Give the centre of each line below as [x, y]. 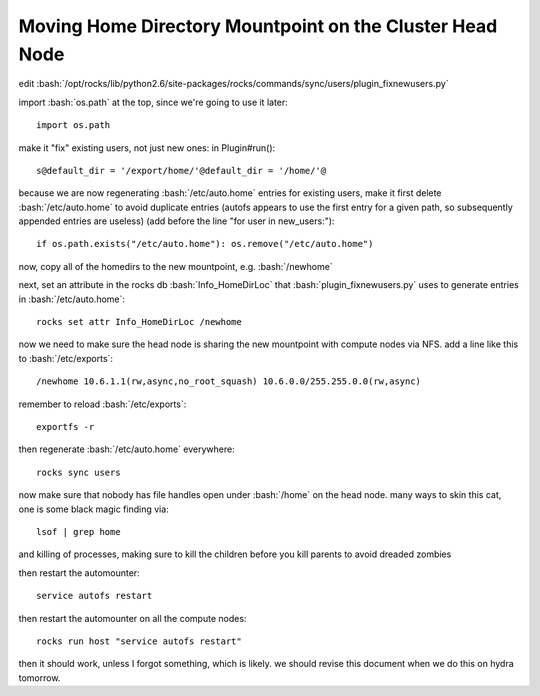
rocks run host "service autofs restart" [139, 641]
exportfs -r [65, 426]
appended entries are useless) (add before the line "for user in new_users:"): [176, 221]
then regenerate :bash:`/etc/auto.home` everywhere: [126, 449]
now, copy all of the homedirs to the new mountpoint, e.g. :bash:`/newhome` [176, 266]
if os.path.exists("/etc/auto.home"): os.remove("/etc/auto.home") [205, 244]
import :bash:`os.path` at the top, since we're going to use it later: [153, 102]
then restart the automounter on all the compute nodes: [132, 618]
